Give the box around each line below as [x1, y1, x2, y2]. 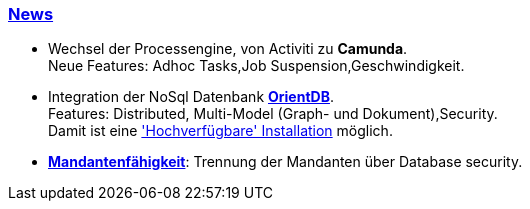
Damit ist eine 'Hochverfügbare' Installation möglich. [48, 122, 393, 140]
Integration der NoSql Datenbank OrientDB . [48, 88, 334, 106]
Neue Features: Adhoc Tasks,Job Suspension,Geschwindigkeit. [48, 57, 465, 75]
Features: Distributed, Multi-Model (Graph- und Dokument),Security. [48, 105, 498, 123]
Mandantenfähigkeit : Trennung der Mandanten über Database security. [48, 153, 523, 171]
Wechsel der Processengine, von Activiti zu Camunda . [48, 40, 408, 58]
